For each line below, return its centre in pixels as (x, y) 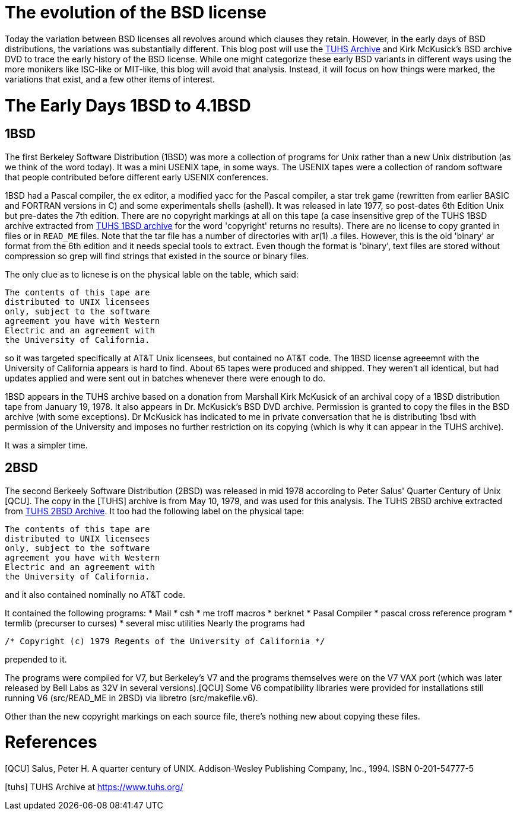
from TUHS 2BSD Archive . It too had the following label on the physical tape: (155, 511)
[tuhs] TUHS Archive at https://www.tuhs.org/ (94, 787)
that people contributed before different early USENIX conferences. (137, 177)
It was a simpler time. (46, 445)
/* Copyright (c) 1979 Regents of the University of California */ (165, 641)
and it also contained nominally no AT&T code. (95, 594)
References (51, 742)
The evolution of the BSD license (136, 12)
